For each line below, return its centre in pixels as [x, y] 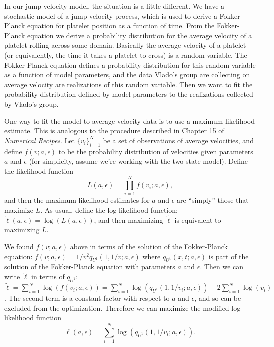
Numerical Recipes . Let [40, 140]
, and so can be [218, 298]
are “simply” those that [213, 200]
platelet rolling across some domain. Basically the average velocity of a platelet [125, 45]
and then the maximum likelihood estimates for [77, 200]
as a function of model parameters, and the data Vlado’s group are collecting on [127, 75]
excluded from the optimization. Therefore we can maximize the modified [117, 308]
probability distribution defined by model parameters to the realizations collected [129, 94]
